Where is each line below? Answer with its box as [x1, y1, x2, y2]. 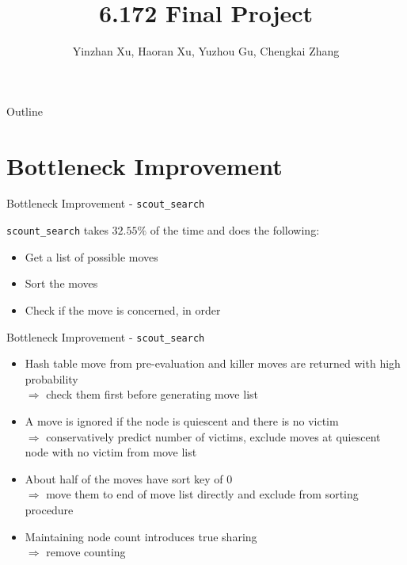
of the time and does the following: [150, 222, 320, 239]
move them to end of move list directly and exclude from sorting [46, 486, 359, 502]
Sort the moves [25, 275, 98, 292]
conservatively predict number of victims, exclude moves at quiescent [46, 428, 381, 445]
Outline [6, 102, 43, 119]
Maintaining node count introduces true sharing [25, 528, 257, 544]
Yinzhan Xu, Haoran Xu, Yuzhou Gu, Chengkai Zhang [72, 43, 340, 59]
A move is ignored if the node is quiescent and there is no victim [25, 412, 339, 429]
